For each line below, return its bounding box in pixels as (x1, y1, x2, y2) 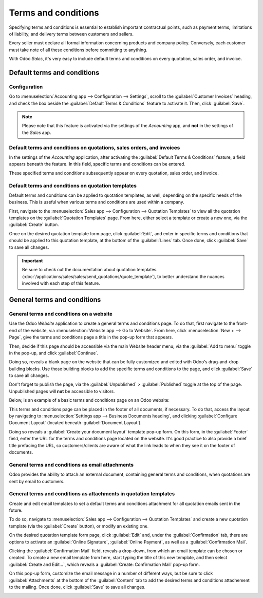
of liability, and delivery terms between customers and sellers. (9, 31, 134, 37)
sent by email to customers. (9, 478, 65, 484)
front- (236, 320, 248, 326)
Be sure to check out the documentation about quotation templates (22, 267, 157, 273)
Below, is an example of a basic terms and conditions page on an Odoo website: (9, 397, 170, 403)
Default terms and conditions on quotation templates (9, 182, 137, 189)
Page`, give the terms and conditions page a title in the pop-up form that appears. (9, 334, 173, 340)
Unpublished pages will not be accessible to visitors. (9, 388, 115, 394)
